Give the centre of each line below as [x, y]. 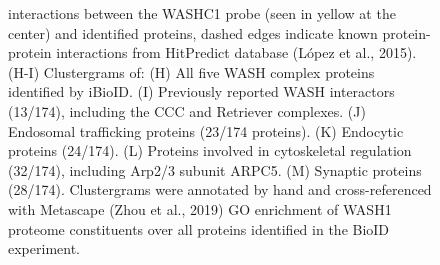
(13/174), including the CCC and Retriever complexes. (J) [187, 110]
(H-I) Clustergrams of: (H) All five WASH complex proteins [191, 71]
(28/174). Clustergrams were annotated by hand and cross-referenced [220, 189]
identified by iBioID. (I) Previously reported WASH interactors [201, 91]
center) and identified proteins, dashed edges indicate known [193, 32]
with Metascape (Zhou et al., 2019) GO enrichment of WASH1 [200, 208]
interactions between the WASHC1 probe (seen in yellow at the [202, 13]
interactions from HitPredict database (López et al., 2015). [236, 52]
